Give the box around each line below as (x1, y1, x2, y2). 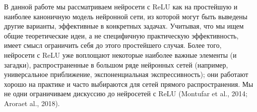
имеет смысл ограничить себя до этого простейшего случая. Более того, (4, 40, 222, 50)
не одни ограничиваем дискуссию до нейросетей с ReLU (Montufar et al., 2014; (4, 88, 248, 99)
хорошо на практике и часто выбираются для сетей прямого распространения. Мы (4, 78, 254, 89)
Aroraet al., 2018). (4, 98, 60, 108)
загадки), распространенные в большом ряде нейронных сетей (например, (4, 59, 228, 70)
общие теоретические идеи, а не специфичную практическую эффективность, (4, 30, 239, 40)
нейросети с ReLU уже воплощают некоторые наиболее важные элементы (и (4, 49, 237, 60)
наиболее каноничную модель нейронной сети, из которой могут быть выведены (4, 11, 248, 21)
